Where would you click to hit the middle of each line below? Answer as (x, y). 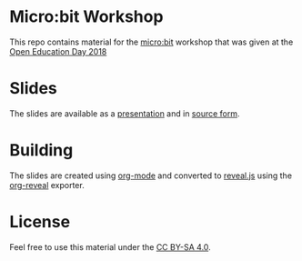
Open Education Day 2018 (58, 51)
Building (41, 151)
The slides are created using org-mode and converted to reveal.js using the (151, 176)
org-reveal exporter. (47, 185)
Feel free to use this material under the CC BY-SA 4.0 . (110, 246)
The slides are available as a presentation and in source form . (125, 113)
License (40, 222)
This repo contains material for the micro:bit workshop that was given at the (151, 42)
